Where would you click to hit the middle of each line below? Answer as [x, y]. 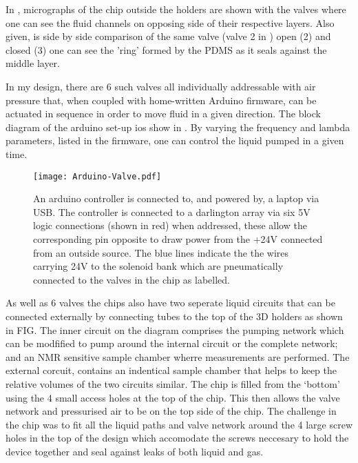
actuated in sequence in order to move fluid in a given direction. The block [163, 114]
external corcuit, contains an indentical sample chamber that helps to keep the [171, 370]
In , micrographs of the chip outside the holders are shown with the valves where [176, 9]
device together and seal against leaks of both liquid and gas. [135, 451]
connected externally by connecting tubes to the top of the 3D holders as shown [174, 316]
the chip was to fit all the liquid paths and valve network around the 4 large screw [179, 424]
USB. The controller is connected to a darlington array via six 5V [172, 211]
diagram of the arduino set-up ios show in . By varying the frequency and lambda [178, 127]
